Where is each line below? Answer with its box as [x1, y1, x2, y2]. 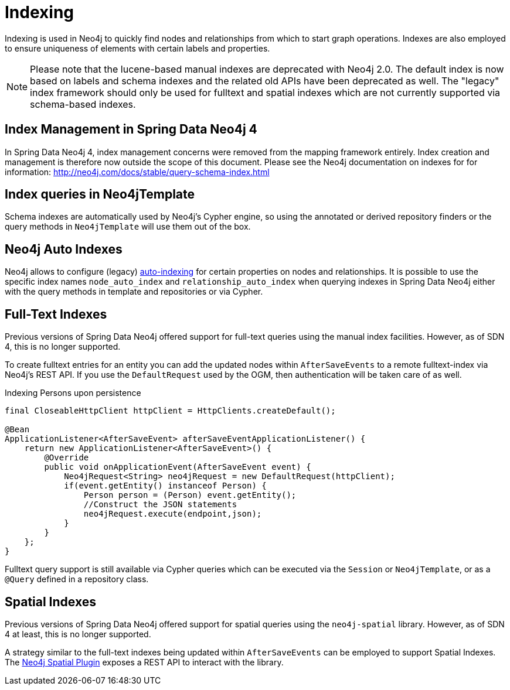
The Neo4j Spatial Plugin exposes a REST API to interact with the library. [5, 657, 284, 667]
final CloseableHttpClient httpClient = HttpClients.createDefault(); [5, 406, 336, 416]
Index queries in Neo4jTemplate [5, 187, 195, 202]
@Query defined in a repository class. [5, 574, 149, 585]
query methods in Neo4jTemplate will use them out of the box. [5, 221, 251, 232]
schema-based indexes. [30, 98, 136, 110]
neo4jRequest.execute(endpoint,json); [83, 509, 262, 519]
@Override [44, 453, 89, 463]
